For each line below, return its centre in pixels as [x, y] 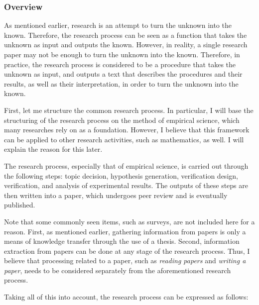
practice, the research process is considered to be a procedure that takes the [120, 64]
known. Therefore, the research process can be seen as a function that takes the [126, 35]
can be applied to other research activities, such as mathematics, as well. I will [124, 139]
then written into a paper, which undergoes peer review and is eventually [116, 195]
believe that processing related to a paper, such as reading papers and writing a [125, 260]
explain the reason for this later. [53, 149]
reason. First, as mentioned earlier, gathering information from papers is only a [125, 231]
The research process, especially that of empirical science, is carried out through [126, 165]
